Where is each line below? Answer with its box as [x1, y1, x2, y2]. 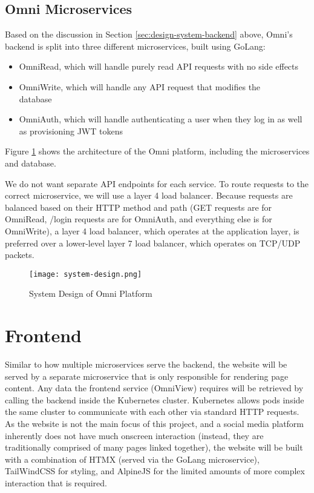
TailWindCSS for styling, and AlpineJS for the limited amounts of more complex [5, 465, 305, 477]
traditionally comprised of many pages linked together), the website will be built [5, 441, 303, 454]
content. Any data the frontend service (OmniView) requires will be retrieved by [5, 382, 304, 394]
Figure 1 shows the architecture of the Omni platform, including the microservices [5, 145, 310, 157]
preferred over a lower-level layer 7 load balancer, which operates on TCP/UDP [5, 236, 301, 249]
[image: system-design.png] [29, 270, 142, 279]
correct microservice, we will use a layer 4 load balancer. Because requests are [5, 189, 293, 202]
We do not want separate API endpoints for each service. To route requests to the [5, 177, 309, 190]
